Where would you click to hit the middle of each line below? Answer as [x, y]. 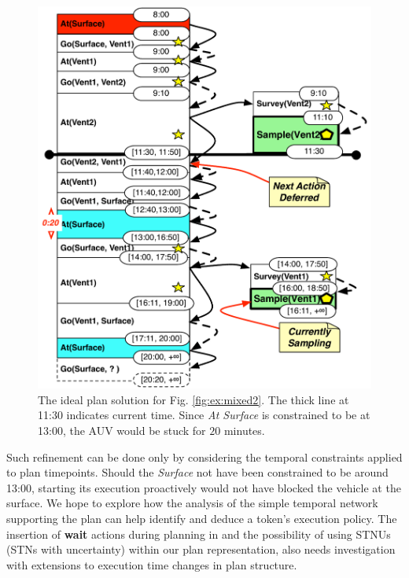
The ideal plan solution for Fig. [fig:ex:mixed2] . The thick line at [193, 399]
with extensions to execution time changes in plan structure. [152, 564]
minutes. [244, 430]
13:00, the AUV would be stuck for [122, 430]
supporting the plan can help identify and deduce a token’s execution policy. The [202, 518]
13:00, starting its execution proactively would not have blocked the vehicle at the [204, 487]
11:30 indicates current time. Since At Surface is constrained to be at [204, 415]
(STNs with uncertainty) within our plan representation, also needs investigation [201, 549]
